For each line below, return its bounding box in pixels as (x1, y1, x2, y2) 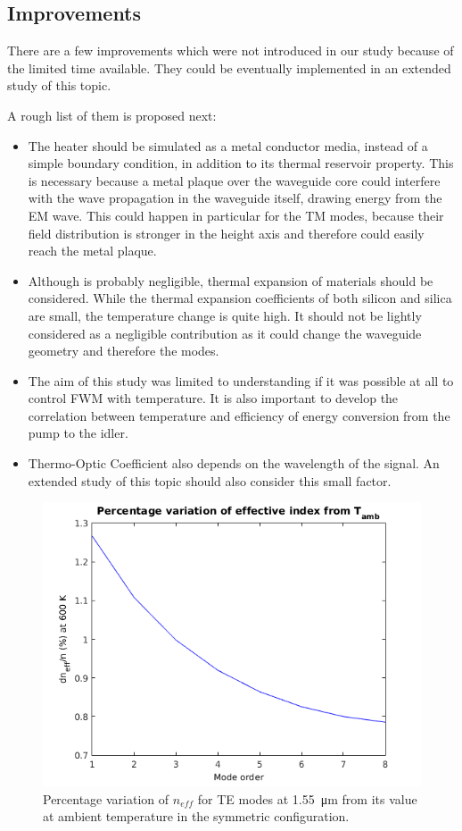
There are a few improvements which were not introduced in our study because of (7, 41, 454, 60)
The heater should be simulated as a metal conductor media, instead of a (28, 136, 428, 155)
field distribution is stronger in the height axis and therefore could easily (28, 223, 425, 242)
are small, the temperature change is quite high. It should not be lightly (28, 306, 422, 324)
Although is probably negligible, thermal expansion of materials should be (28, 271, 433, 290)
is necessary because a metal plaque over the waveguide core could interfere (28, 171, 441, 189)
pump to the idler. (28, 424, 128, 442)
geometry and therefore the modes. (28, 341, 219, 360)
